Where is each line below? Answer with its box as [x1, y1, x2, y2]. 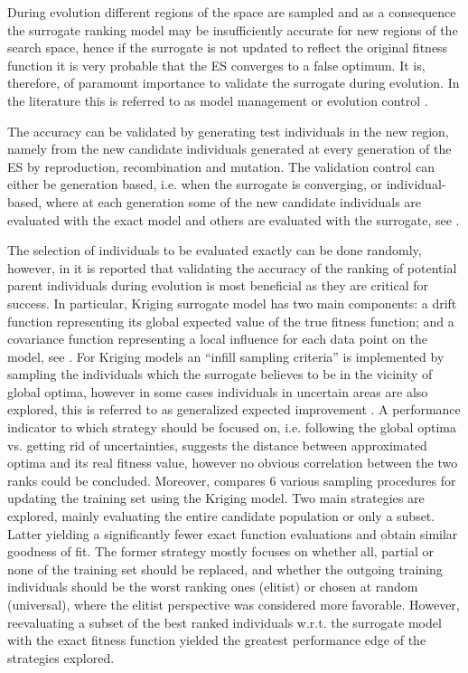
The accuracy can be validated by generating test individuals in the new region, [7, 121, 449, 140]
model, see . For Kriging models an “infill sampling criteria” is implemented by [7, 346, 445, 365]
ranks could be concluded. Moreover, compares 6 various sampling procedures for [7, 470, 456, 489]
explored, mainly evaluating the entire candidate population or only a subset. [7, 507, 435, 526]
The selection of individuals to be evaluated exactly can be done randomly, [7, 241, 422, 260]
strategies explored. [7, 648, 115, 667]
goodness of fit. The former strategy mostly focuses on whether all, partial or [7, 542, 435, 561]
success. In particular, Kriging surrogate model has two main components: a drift [7, 293, 457, 312]
